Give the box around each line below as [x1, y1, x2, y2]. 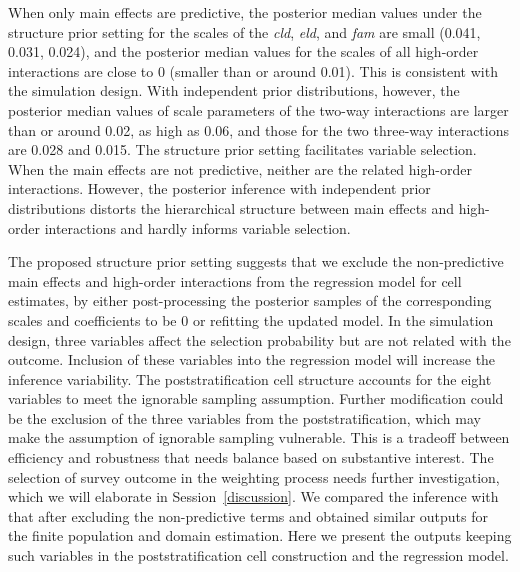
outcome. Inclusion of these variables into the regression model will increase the [8, 349, 496, 370]
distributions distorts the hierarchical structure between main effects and [8, 197, 454, 218]
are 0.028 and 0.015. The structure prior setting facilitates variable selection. [8, 139, 477, 160]
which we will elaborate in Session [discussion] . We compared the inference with [8, 486, 499, 507]
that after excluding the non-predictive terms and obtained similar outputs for [8, 505, 488, 526]
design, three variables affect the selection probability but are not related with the [8, 329, 511, 350]
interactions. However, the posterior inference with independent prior [8, 178, 431, 199]
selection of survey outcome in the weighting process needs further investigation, [8, 466, 500, 487]
